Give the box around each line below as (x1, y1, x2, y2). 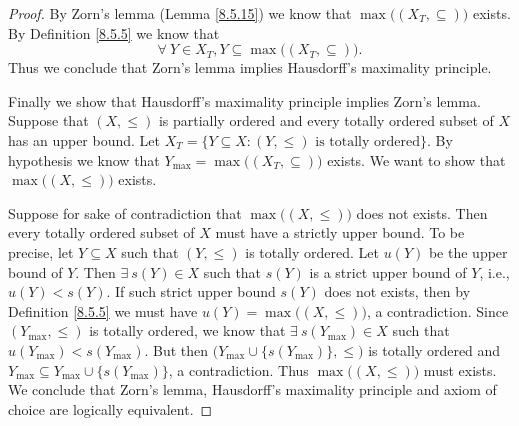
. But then (144, 339, 209, 360)
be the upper (428, 241, 508, 262)
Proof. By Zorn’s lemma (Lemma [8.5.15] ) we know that (8, 3, 352, 23)
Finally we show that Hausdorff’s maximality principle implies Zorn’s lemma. (8, 90, 481, 111)
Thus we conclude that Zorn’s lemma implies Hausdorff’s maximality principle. (8, 57, 492, 78)
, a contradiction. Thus (168, 359, 309, 380)
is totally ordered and (368, 339, 501, 360)
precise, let (8, 241, 74, 262)
